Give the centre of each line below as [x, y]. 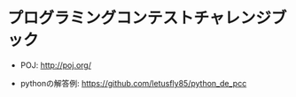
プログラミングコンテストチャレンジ [139, 18]
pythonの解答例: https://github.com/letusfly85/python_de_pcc [133, 83]
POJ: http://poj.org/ [55, 65]
